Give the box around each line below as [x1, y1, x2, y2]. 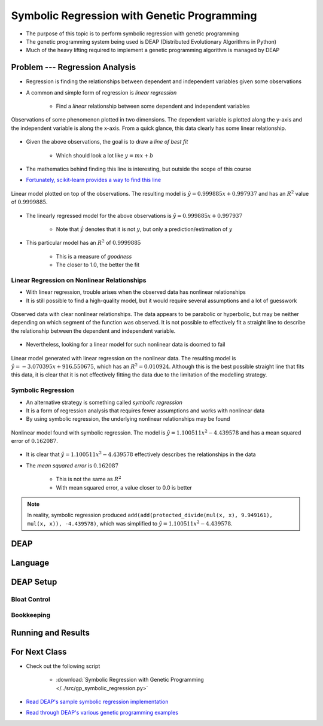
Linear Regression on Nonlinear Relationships [11, 276, 147, 284]
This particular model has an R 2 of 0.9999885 [26, 238, 141, 247]
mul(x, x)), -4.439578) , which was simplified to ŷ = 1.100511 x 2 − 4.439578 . [27, 520, 233, 527]
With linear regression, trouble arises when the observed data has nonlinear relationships [26, 288, 246, 296]
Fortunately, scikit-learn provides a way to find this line [26, 177, 161, 184]
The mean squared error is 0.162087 [26, 461, 119, 469]
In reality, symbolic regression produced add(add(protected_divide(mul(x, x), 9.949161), [27, 512, 273, 519]
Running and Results [11, 627, 90, 637]
